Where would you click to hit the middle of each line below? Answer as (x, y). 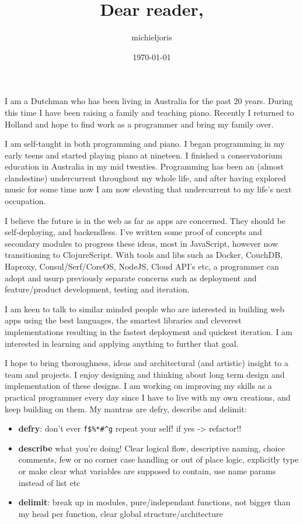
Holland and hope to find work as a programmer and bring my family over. (139, 124)
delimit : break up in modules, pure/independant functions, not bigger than (154, 502)
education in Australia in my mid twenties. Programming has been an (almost (144, 166)
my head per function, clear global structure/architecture (121, 513)
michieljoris (152, 37)
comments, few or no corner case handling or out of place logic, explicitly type (159, 459)
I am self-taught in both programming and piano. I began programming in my (145, 144)
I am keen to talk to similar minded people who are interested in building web (144, 308)
